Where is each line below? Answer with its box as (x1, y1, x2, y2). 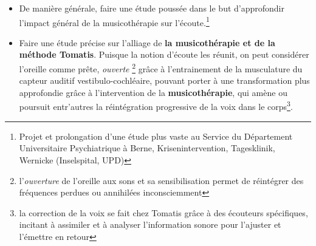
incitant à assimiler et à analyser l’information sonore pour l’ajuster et (19, 218, 281, 231)
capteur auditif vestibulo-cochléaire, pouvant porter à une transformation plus (19, 74, 310, 87)
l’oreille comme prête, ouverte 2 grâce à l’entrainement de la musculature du (19, 61, 303, 75)
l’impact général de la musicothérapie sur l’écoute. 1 (19, 14, 210, 29)
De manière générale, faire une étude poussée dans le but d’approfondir (19, 2, 284, 14)
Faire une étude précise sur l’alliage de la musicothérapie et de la (19, 36, 275, 49)
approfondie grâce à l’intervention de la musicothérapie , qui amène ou (19, 86, 287, 98)
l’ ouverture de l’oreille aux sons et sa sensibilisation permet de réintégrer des (19, 174, 304, 186)
